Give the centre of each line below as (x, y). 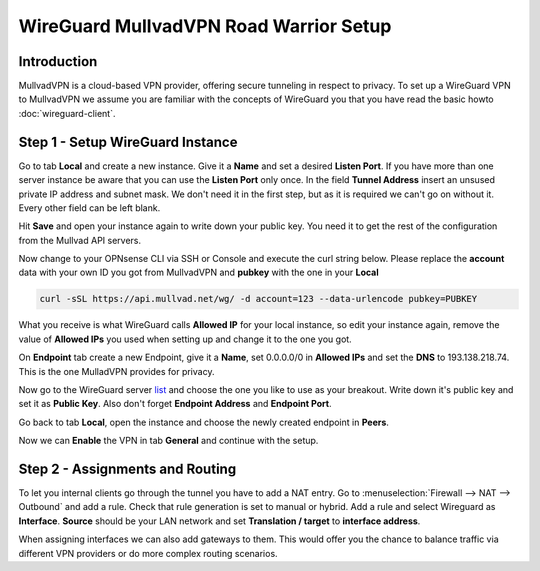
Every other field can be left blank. (89, 207)
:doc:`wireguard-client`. (67, 113)
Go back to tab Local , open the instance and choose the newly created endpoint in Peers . (204, 422)
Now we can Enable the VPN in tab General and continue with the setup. (168, 441)
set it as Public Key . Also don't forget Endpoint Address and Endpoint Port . (175, 404)
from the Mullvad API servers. (80, 240)
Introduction (58, 61)
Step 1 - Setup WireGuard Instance (128, 141)
